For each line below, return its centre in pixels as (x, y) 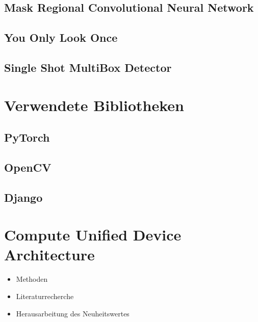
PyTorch (27, 137)
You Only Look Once (61, 37)
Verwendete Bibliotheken (94, 105)
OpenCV (28, 167)
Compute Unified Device (93, 235)
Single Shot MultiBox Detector (88, 67)
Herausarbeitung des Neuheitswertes (73, 313)
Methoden (32, 279)
